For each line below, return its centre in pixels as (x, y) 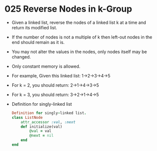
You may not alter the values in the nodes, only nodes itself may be (79, 52)
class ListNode (27, 117)
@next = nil (42, 136)
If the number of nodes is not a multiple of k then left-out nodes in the (82, 37)
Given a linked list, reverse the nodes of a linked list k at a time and (79, 22)
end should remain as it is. (38, 42)
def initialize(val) (42, 127)
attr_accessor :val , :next (48, 122)
